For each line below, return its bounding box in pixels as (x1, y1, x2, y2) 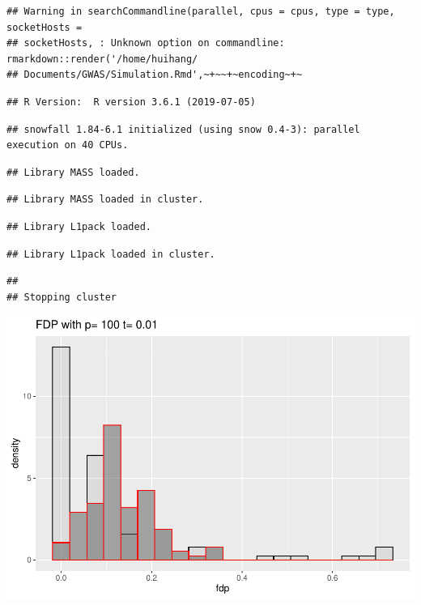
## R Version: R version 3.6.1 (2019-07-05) (6, 96, 256, 108)
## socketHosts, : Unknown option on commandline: (6, 37, 285, 49)
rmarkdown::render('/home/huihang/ (6, 53, 198, 65)
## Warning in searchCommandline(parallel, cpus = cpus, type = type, (6, 6, 395, 17)
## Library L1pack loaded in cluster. (6, 248, 215, 260)
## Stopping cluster (6, 291, 117, 303)
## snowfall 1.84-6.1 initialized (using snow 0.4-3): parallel (6, 123, 360, 135)
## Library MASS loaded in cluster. (6, 194, 204, 206)
